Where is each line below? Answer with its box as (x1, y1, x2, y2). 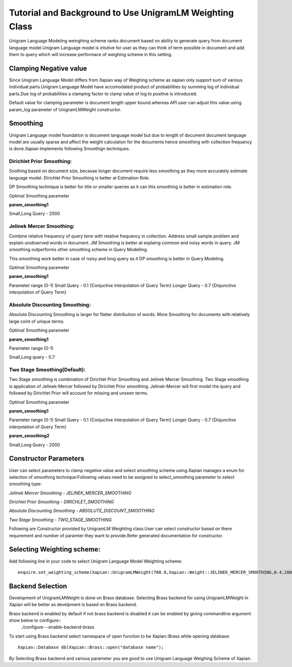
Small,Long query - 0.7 (9, 354, 55, 360)
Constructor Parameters (9, 454, 85, 463)
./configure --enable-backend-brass (21, 624, 94, 630)
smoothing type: (9, 481, 42, 487)
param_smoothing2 (9, 433, 50, 439)
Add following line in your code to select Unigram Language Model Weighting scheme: (9, 558, 182, 564)
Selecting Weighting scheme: (9, 545, 101, 553)
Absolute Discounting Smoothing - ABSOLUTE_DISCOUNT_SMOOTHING (9, 508, 155, 514)
